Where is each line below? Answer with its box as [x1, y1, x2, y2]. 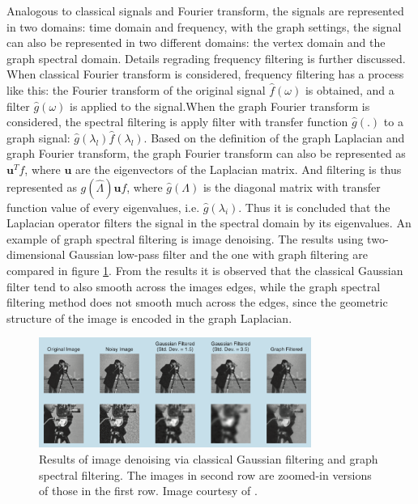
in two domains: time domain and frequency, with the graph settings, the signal [6, 18, 402, 35]
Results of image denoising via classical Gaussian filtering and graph [39, 451, 378, 468]
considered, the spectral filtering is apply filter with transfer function [6, 113, 348, 130]
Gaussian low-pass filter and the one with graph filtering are [69, 246, 368, 263]
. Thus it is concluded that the [238, 198, 390, 215]
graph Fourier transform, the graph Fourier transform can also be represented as [6, 145, 406, 162]
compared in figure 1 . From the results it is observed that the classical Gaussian [6, 261, 403, 278]
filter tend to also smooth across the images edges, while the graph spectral [6, 277, 381, 294]
